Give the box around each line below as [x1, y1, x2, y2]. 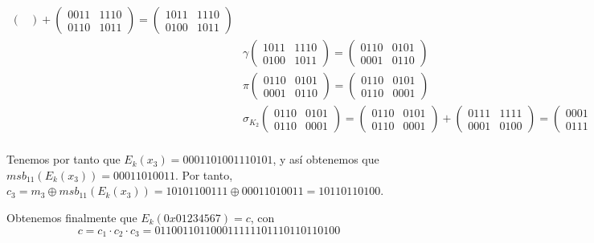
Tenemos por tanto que [6, 151, 121, 168]
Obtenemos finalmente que [6, 209, 137, 225]
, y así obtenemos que [272, 151, 379, 168]
